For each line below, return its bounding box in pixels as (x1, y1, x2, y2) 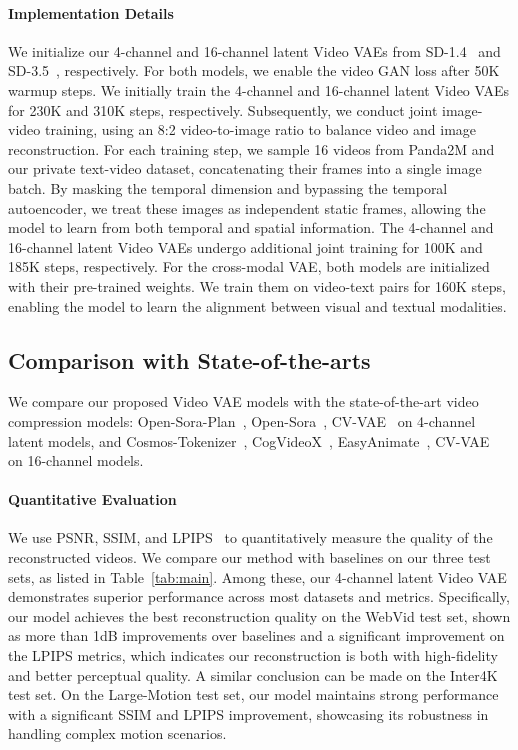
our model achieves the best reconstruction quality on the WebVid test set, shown (8, 605, 511, 626)
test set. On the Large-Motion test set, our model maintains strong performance (8, 684, 499, 705)
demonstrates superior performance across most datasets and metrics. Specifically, (8, 586, 510, 607)
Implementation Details (8, 2, 174, 23)
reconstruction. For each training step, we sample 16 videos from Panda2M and (8, 138, 495, 159)
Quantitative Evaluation (8, 489, 177, 510)
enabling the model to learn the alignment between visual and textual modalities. (8, 295, 507, 316)
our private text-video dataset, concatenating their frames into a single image (8, 158, 482, 179)
